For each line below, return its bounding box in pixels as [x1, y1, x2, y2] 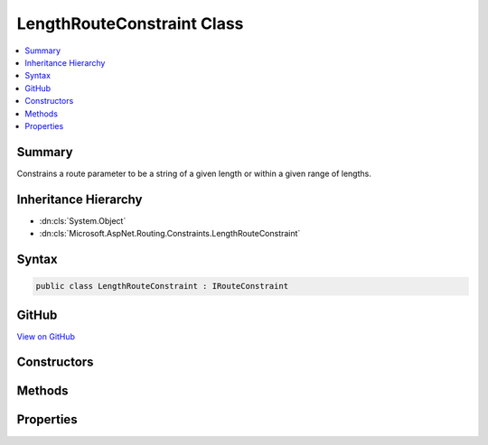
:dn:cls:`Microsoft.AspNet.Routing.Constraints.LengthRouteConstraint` [39, 228, 301, 239]
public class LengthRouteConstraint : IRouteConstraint [35, 281, 289, 292]
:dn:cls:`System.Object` [39, 215, 127, 226]
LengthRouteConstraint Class [16, 14, 244, 33]
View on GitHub [16, 330, 76, 342]
